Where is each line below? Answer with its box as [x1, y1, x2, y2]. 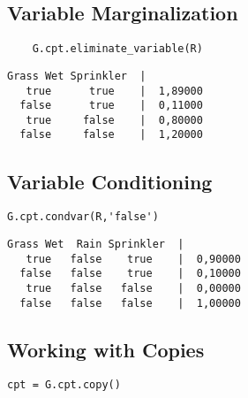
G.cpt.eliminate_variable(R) [32, 42, 203, 56]
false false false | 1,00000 [19, 296, 241, 310]
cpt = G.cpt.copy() [7, 379, 121, 392]
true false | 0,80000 [26, 113, 203, 126]
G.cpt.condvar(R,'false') [7, 210, 159, 224]
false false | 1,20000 [19, 128, 203, 142]
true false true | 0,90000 [26, 252, 241, 265]
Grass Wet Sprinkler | [7, 69, 147, 82]
